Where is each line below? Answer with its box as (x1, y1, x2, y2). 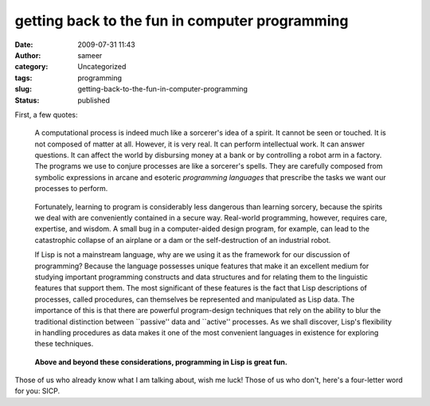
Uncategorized (77, 62, 127, 72)
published (77, 96, 111, 105)
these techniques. (34, 339, 94, 349)
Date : (14, 40, 33, 49)
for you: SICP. (14, 386, 61, 396)
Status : (14, 96, 40, 105)
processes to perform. (34, 184, 108, 193)
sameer (77, 50, 103, 60)
